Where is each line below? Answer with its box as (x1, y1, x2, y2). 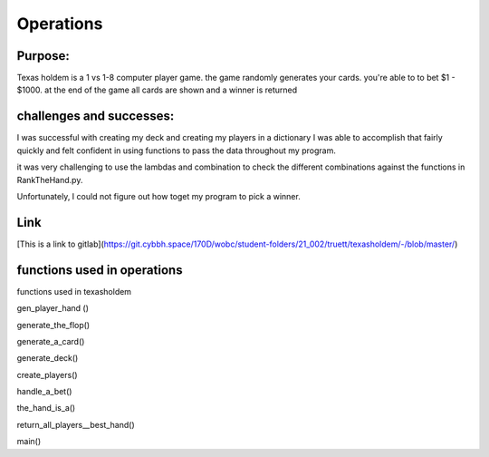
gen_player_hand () (16, 303, 90, 314)
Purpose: (16, 48, 70, 63)
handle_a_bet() (16, 386, 72, 397)
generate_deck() (16, 353, 79, 364)
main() (16, 436, 41, 447)
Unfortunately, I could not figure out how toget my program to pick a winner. (16, 190, 301, 201)
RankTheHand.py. (16, 174, 83, 185)
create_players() (16, 369, 78, 380)
